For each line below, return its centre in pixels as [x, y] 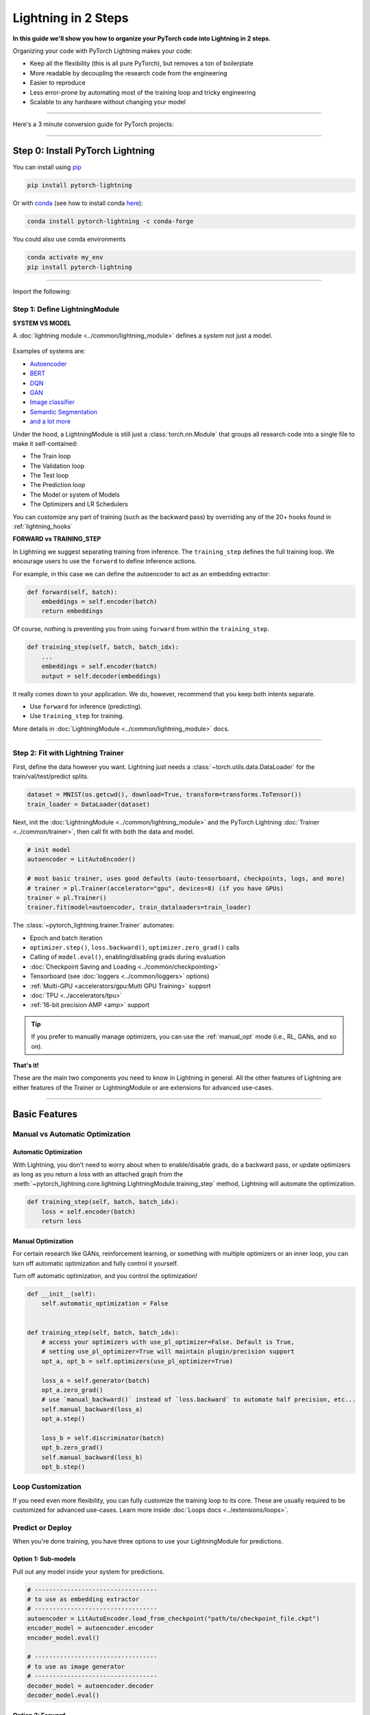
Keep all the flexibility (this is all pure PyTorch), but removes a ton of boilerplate [141, 63]
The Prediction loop [58, 485]
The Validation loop [57, 466]
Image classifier [52, 402]
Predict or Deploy [42, 1528]
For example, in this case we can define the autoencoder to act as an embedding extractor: [141, 573]
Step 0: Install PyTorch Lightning [84, 151]
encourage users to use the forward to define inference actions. [104, 561]
